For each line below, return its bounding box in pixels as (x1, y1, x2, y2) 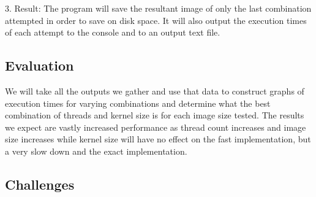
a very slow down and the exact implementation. (5, 144, 187, 157)
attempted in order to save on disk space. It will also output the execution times (5, 14, 307, 26)
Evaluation (5, 56, 74, 75)
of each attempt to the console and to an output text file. (5, 26, 220, 39)
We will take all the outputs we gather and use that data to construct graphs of (5, 84, 304, 97)
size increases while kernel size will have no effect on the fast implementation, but (5, 133, 311, 145)
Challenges (5, 174, 75, 193)
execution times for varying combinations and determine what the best (5, 96, 271, 109)
